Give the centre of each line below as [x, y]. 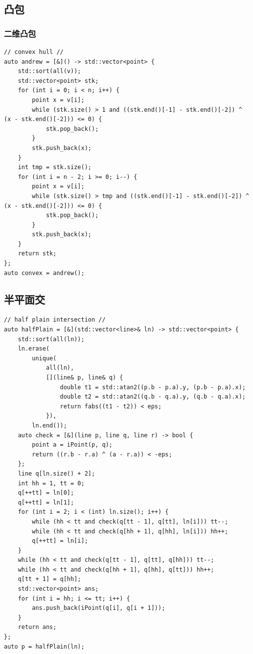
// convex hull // [34, 52]
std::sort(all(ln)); [51, 339]
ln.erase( [34, 349]
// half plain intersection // [55, 320]
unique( [44, 358]
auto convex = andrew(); [44, 273]
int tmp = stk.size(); [55, 167]
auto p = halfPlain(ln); [44, 646]
